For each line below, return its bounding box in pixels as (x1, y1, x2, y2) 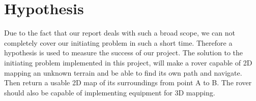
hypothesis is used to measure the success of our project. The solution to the (4, 47, 243, 58)
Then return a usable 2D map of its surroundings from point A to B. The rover (4, 77, 252, 88)
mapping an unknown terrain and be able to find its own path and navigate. (4, 67, 242, 78)
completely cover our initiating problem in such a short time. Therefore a (4, 37, 233, 48)
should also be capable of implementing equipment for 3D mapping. (4, 87, 215, 97)
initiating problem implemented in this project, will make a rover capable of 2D (4, 57, 252, 68)
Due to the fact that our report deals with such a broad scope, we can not (4, 27, 236, 38)
